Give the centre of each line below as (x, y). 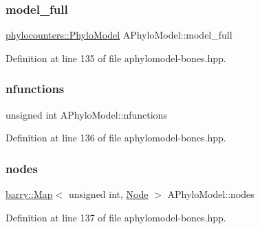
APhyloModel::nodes (211, 194)
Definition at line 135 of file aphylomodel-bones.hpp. (116, 58)
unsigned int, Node (108, 194)
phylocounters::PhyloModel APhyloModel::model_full (119, 35)
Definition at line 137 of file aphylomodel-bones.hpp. (116, 217)
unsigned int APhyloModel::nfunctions (86, 114)
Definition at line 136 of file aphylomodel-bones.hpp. (116, 138)
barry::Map (29, 194)
